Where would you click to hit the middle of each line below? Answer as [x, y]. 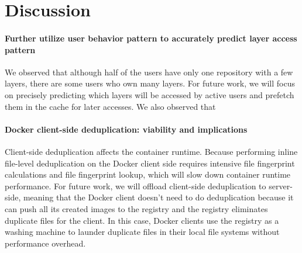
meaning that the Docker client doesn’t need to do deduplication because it [158, 197]
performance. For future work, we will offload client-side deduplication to [135, 186]
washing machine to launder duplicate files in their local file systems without [142, 232]
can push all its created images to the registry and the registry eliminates [136, 208]
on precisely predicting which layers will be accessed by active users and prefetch [150, 94]
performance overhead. [45, 243]
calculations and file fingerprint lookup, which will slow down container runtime [148, 174]
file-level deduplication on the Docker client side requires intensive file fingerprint [150, 163]
